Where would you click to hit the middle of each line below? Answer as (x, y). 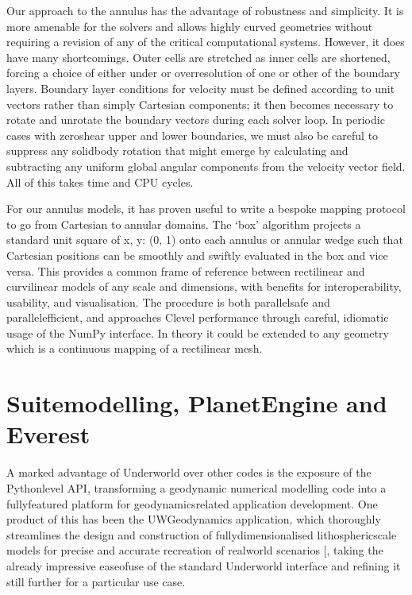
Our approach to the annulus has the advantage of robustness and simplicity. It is (205, 10)
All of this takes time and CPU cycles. (100, 182)
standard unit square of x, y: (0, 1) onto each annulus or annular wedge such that (205, 240)
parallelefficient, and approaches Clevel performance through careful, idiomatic (198, 317)
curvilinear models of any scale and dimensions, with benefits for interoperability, (204, 286)
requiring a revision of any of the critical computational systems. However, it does (206, 42)
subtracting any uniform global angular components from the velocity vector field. (206, 166)
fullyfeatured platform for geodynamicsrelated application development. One (192, 503)
